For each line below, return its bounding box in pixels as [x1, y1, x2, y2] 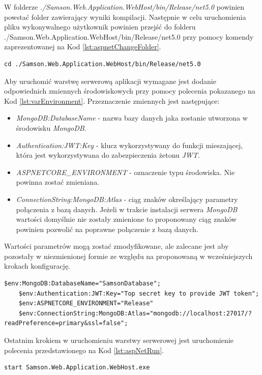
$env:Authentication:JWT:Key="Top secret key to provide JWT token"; [18, 290, 259, 297]
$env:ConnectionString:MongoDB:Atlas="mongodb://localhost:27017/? [18, 309, 252, 317]
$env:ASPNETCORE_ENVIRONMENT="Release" [18, 300, 154, 307]
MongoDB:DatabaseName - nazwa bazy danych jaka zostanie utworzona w [16, 112, 248, 123]
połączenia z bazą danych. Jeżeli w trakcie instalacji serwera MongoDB [16, 204, 238, 214]
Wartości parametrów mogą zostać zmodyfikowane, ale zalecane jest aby [4, 241, 229, 251]
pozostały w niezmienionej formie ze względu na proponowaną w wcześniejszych [4, 250, 253, 261]
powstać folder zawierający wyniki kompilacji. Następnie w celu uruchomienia [4, 11, 246, 22]
